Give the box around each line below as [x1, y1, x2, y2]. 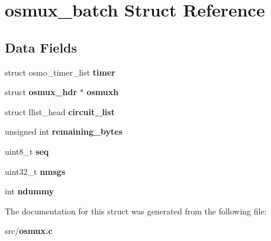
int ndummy [5, 185, 54, 197]
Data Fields [5, 38, 78, 56]
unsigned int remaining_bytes [5, 125, 123, 138]
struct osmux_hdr [5, 86, 78, 98]
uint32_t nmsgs [5, 165, 66, 177]
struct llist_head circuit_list [5, 105, 115, 118]
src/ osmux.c [5, 224, 53, 237]
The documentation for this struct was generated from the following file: [5, 204, 267, 217]
